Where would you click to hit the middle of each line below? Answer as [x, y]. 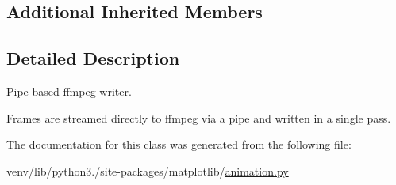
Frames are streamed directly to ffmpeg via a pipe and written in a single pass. [199, 117]
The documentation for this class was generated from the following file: [179, 144]
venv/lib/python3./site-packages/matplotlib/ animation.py [148, 170]
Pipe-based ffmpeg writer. [69, 91]
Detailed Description [93, 58]
